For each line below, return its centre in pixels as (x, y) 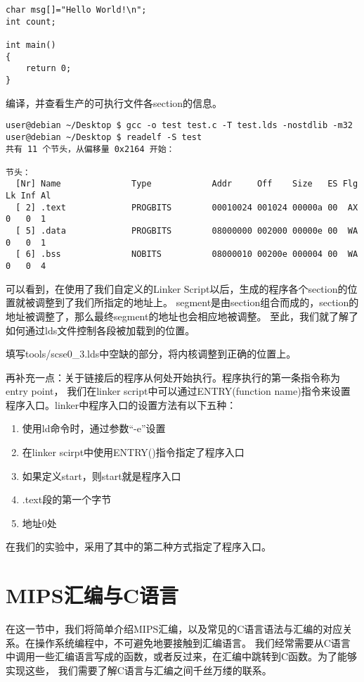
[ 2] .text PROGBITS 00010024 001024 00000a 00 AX (187, 207)
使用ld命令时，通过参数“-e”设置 (94, 428)
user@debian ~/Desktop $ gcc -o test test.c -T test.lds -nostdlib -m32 (179, 126)
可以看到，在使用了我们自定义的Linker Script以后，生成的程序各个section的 (177, 288)
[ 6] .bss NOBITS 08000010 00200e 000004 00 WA (187, 254)
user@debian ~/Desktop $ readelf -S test (104, 137)
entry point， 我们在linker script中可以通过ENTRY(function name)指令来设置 (178, 391)
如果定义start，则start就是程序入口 (102, 475)
